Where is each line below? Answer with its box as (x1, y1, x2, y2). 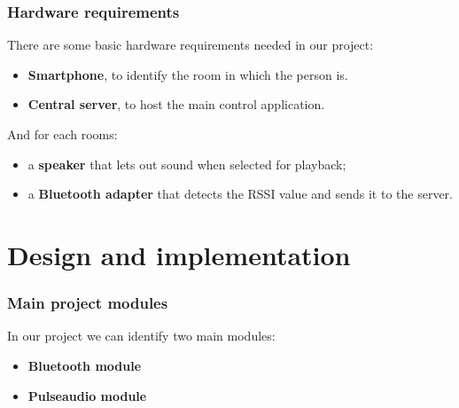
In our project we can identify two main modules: (7, 326, 276, 345)
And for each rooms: (7, 125, 118, 143)
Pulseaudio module (27, 386, 147, 404)
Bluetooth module (27, 356, 142, 374)
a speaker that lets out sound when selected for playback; (27, 154, 346, 173)
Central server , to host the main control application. (27, 95, 325, 114)
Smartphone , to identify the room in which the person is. (27, 65, 348, 83)
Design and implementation (7, 236, 351, 272)
